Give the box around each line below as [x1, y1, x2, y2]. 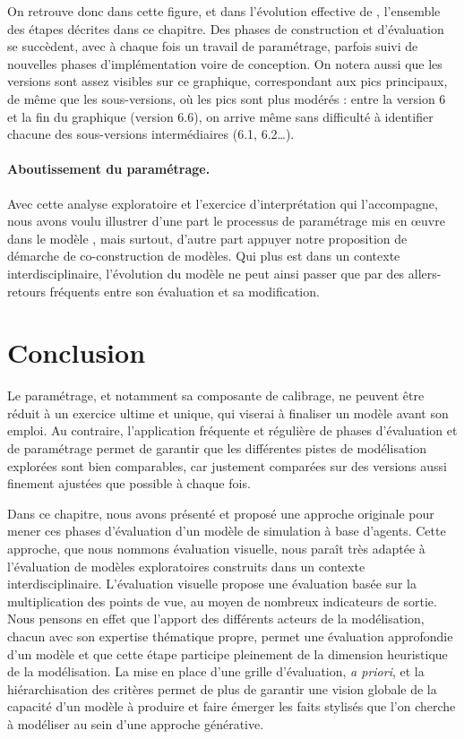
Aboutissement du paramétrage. [7, 159, 211, 178]
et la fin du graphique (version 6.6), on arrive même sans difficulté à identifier [7, 107, 434, 125]
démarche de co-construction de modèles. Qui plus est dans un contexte [7, 246, 400, 265]
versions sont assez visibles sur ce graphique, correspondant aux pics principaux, [7, 72, 448, 90]
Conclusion [7, 334, 146, 371]
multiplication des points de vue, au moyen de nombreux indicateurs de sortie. [7, 591, 437, 610]
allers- [408, 263, 442, 282]
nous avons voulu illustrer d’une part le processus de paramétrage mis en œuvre [7, 211, 445, 230]
